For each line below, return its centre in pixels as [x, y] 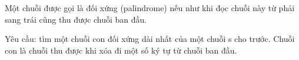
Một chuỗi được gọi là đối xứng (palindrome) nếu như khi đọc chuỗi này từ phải [150, 8]
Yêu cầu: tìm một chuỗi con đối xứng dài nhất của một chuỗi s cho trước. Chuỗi [150, 39]
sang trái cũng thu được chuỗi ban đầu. [76, 19]
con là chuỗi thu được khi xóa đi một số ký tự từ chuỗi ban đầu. [121, 50]
